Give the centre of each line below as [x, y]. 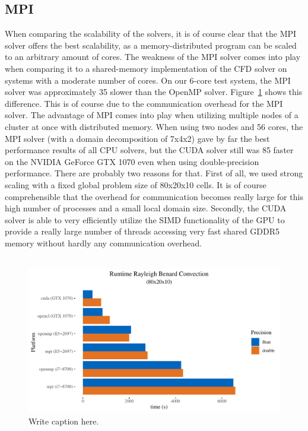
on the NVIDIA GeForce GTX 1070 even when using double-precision [132, 161]
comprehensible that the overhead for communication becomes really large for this [154, 196]
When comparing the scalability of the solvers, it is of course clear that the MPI [151, 34]
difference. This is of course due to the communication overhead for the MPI [144, 103]
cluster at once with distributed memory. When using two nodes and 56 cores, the [154, 126]
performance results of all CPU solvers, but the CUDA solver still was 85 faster [149, 150]
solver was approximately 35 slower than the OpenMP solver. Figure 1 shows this [154, 92]
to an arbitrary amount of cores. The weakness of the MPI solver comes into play [153, 57]
